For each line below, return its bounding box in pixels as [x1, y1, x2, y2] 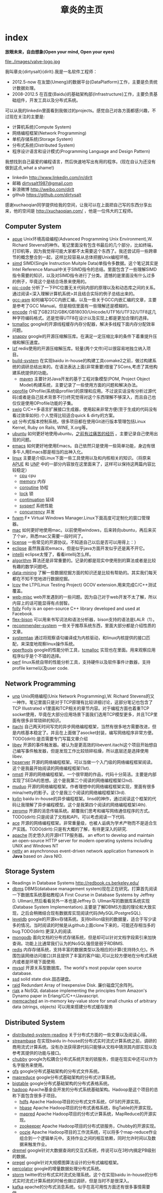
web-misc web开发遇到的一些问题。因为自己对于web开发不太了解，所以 [12, 594, 157, 600]
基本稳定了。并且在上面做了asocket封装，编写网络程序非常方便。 [25, 730, 156, 735]
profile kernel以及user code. [12, 665, 69, 671]
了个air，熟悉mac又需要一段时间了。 [12, 533, 86, 539]
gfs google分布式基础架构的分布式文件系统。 [12, 1068, 102, 1074]
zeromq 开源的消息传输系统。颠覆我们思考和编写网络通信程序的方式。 [12, 808, 152, 813]
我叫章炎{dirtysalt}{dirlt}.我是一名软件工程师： [5, 69, 98, 74]
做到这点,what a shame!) [5, 165, 54, 170]
